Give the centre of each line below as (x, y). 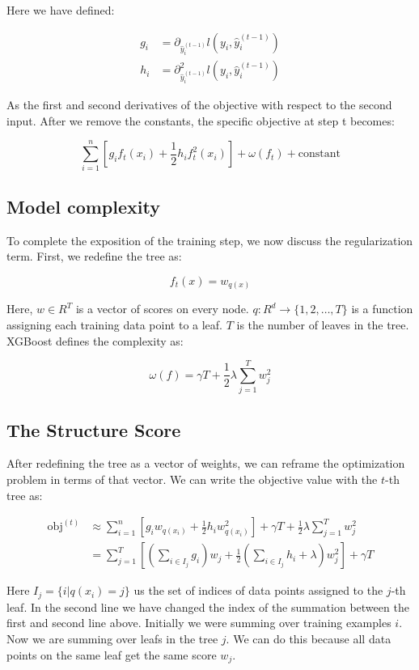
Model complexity (83, 206)
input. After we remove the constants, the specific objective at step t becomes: (201, 120)
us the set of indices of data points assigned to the (258, 590)
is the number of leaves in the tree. (323, 324)
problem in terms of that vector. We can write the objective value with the (192, 479)
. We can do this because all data (309, 638)
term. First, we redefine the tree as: (94, 256)
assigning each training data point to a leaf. (114, 324)
